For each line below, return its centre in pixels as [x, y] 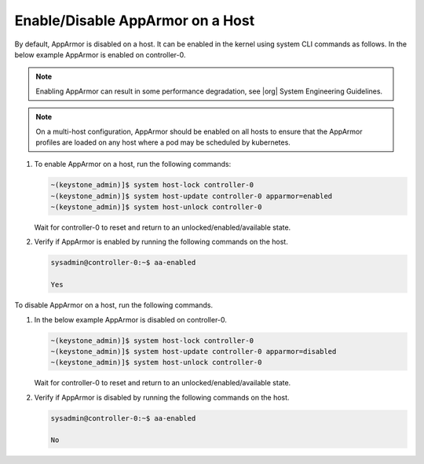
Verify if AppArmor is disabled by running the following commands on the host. [162, 397]
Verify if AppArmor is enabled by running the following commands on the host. [161, 242]
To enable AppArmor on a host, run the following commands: [133, 164]
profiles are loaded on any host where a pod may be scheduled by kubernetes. [163, 142]
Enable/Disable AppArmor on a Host [135, 20]
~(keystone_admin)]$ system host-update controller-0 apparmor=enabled [192, 196]
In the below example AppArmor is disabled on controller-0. [131, 319]
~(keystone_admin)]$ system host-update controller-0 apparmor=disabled [194, 351]
